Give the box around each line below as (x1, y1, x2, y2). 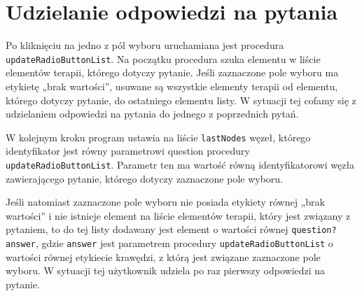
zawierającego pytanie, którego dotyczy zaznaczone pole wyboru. (6, 171, 283, 185)
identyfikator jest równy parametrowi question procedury (6, 143, 250, 158)
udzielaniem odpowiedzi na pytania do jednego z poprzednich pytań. (6, 106, 299, 121)
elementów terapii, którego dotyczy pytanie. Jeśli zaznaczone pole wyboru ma (6, 65, 339, 80)
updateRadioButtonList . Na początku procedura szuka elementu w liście (6, 51, 321, 66)
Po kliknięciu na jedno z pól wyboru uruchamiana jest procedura (6, 38, 284, 52)
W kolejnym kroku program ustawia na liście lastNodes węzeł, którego (6, 129, 311, 144)
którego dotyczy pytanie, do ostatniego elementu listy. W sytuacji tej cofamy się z (6, 92, 356, 107)
